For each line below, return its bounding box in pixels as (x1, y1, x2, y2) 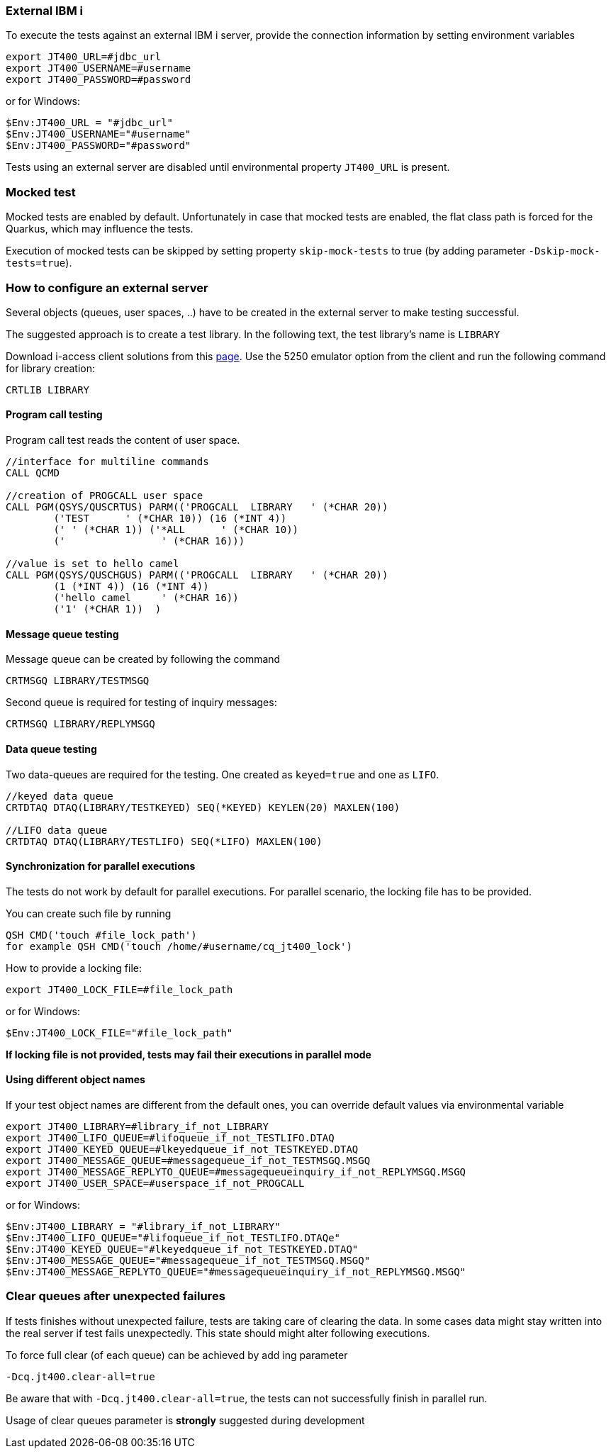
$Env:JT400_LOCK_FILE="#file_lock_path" (6, 1027, 233, 1039)
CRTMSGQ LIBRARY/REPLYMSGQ (6, 718, 155, 730)
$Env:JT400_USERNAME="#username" (6, 128, 191, 140)
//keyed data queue (6, 790, 113, 802)
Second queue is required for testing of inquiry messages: (6, 696, 277, 709)
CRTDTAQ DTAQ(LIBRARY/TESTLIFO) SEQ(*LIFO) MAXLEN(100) (6, 835, 323, 847)
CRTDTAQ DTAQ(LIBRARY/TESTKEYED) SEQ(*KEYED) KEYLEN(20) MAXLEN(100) (6, 801, 400, 813)
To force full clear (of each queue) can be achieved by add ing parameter (6, 1348, 348, 1361)
